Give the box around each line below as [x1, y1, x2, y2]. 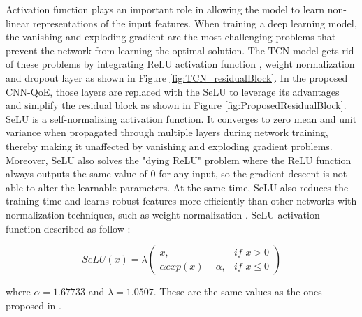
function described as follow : [6, 221, 131, 235]
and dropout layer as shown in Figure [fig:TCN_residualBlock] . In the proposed [6, 70, 348, 84]
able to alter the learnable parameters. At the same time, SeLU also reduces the [6, 179, 349, 194]
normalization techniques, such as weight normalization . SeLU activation [6, 207, 320, 221]
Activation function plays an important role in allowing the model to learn [6, 2, 325, 16]
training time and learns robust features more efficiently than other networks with [6, 193, 357, 208]
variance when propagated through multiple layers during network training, [6, 125, 328, 140]
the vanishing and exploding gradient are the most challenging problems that [6, 29, 336, 44]
